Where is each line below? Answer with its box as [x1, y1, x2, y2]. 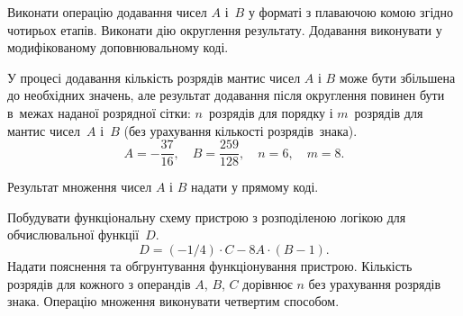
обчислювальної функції [7, 225, 140, 244]
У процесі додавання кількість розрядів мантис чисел [7, 68, 301, 86]
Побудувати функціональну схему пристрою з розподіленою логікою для [7, 207, 406, 226]
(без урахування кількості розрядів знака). [123, 121, 358, 140]
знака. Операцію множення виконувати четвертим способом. [7, 292, 340, 311]
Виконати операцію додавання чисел [7, 3, 207, 21]
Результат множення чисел [7, 177, 152, 196]
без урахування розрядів [308, 274, 441, 293]
